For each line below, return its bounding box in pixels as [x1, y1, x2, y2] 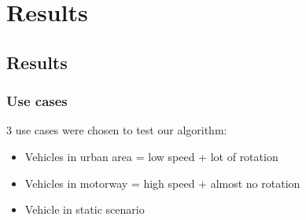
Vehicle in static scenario [24, 201, 145, 218]
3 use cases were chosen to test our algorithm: [6, 122, 227, 138]
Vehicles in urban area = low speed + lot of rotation [24, 148, 278, 164]
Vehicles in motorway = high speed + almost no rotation [24, 174, 300, 191]
